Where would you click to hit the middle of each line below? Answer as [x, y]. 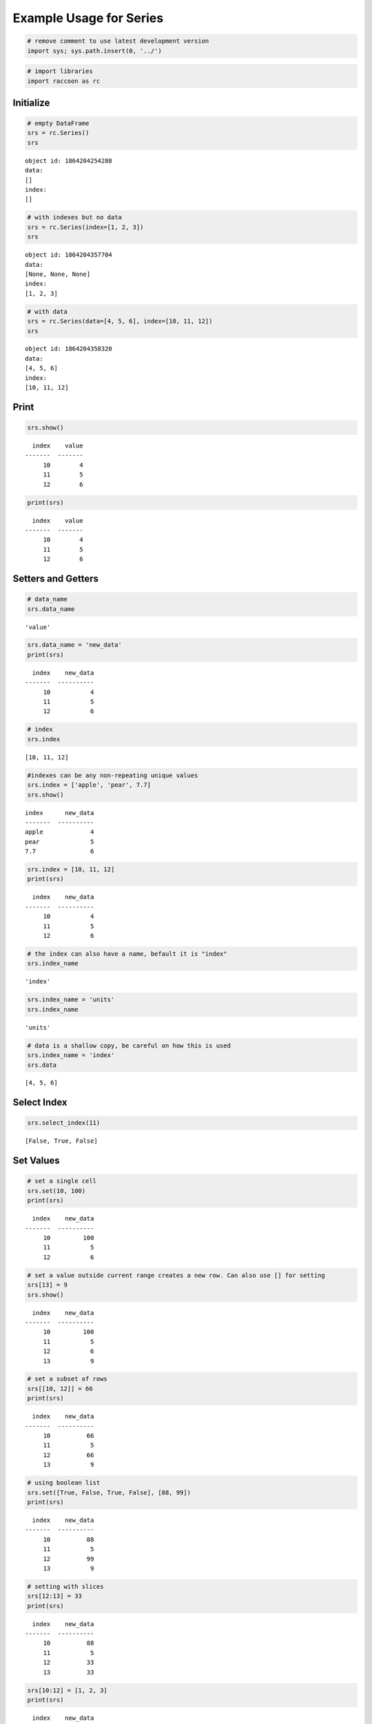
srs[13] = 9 [48, 1285]
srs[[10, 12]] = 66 [60, 1389]
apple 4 [60, 832]
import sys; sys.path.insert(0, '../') [94, 51]
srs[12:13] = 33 [55, 1596]
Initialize [31, 102]
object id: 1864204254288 [69, 161]
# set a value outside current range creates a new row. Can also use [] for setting [176, 1275]
